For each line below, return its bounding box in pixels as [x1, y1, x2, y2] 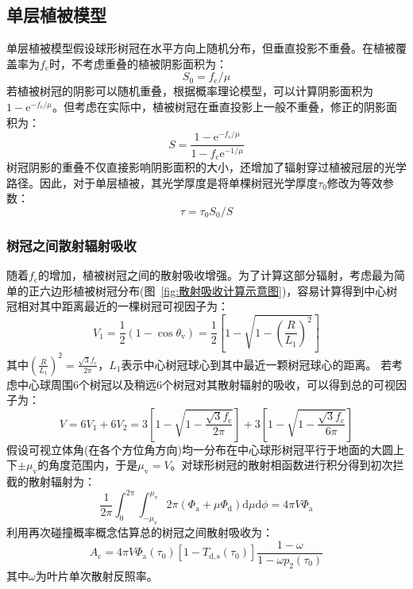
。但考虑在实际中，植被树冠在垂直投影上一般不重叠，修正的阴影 [52, 98, 387, 114]
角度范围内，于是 [48, 456, 138, 473]
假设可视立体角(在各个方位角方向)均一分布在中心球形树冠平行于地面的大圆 [6, 441, 393, 457]
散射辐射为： [28, 473, 95, 490]
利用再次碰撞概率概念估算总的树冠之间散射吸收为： [6, 524, 273, 541]
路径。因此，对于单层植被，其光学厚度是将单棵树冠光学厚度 [6, 174, 318, 191]
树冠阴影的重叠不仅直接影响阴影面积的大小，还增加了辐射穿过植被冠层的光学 [6, 159, 407, 175]
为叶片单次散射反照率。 [35, 567, 158, 583]
